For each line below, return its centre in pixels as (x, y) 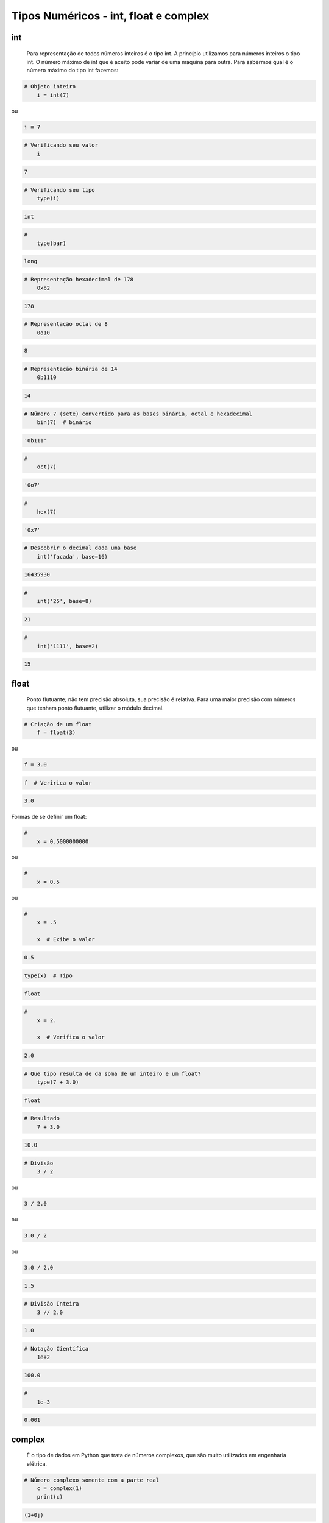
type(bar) (51, 243)
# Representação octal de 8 (66, 324)
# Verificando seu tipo (60, 190)
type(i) (48, 199)
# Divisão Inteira (51, 1304)
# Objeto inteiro (50, 87)
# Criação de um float (58, 724)
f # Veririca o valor (58, 783)
